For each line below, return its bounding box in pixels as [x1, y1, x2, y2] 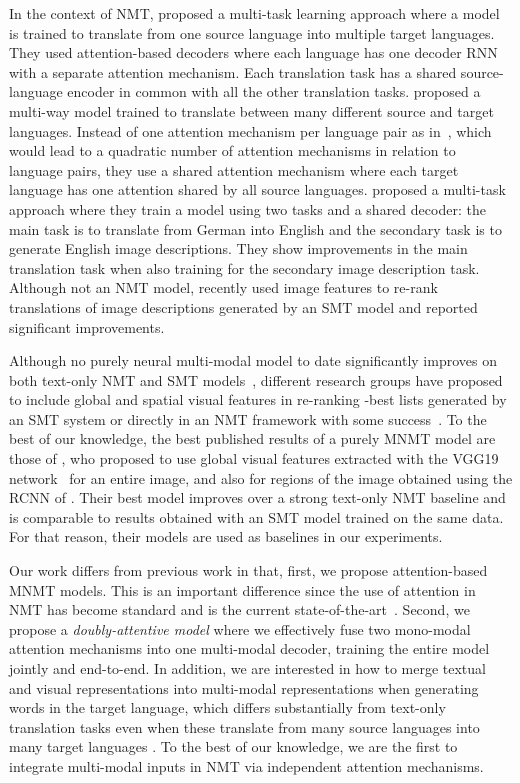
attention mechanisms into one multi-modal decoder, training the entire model [9, 638, 490, 659]
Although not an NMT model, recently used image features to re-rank [9, 277, 438, 298]
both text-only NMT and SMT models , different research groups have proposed [9, 369, 503, 390]
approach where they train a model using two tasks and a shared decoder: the [9, 198, 486, 219]
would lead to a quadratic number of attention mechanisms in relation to [9, 140, 456, 161]
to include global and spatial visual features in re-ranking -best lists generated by [9, 389, 507, 410]
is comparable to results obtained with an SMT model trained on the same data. [9, 506, 504, 527]
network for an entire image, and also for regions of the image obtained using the [9, 467, 513, 488]
